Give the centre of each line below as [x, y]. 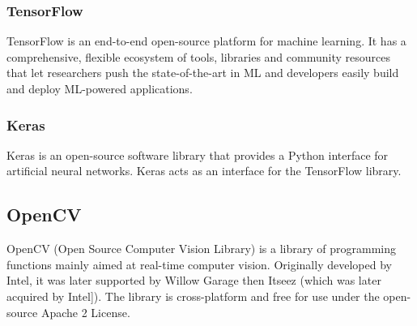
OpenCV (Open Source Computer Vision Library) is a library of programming [201, 249]
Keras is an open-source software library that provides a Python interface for [198, 154]
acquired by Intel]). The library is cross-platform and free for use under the [193, 296]
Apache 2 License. [85, 312]
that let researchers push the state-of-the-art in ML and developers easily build [203, 73]
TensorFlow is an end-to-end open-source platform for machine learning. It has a [206, 41]
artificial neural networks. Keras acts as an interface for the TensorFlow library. [204, 171]
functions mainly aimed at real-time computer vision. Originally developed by [199, 264]
